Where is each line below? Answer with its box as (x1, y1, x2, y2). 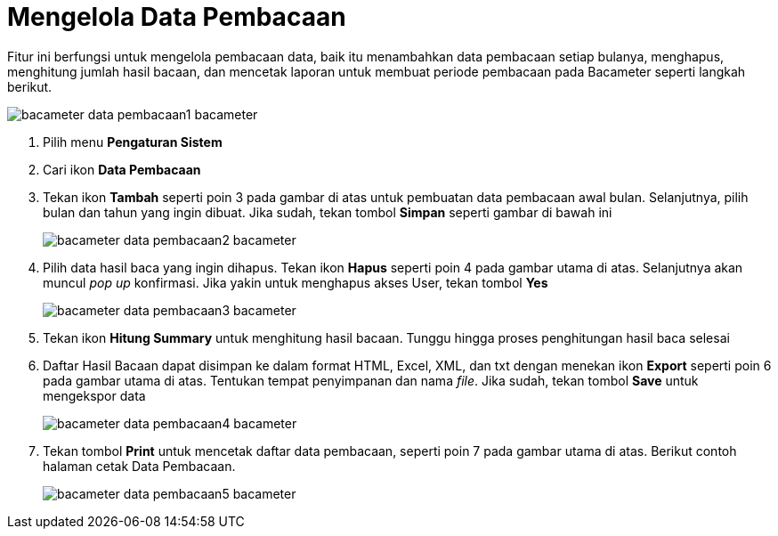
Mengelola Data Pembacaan (7, 2, 346, 32)
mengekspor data (43, 387, 146, 403)
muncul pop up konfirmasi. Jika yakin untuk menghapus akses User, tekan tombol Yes (43, 274, 548, 290)
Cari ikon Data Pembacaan (43, 161, 201, 177)
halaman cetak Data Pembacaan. (43, 458, 236, 474)
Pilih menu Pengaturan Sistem (43, 134, 223, 150)
